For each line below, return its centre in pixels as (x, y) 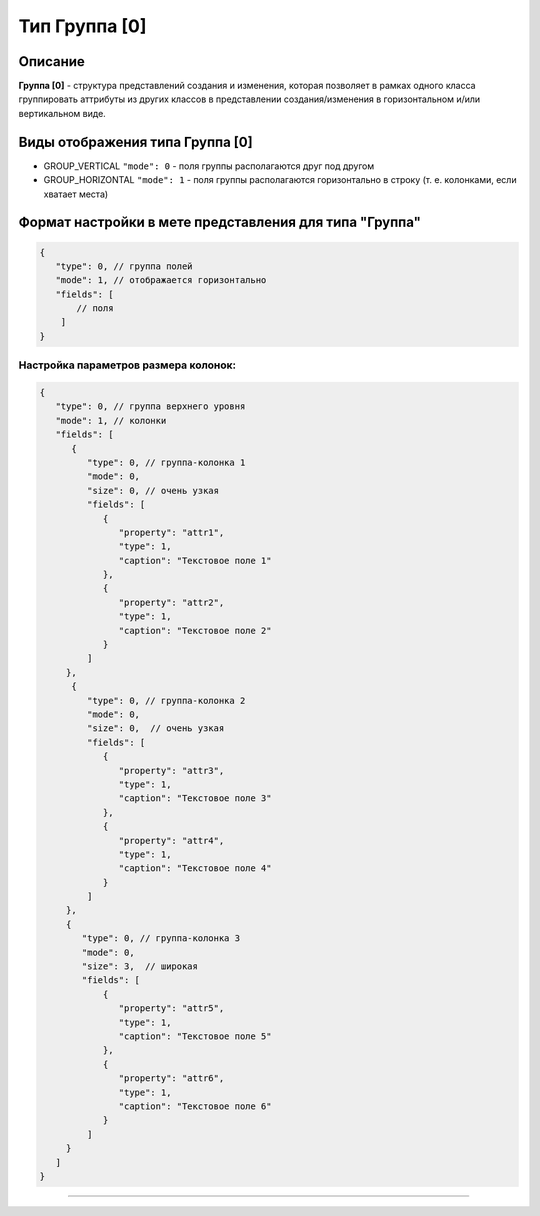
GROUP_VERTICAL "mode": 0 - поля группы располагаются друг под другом (209, 166)
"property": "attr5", (171, 1008)
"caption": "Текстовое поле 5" (195, 1036)
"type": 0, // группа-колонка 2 (166, 700)
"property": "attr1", (171, 532)
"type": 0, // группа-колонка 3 (160, 938)
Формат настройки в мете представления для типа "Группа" (220, 222)
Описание (51, 61)
